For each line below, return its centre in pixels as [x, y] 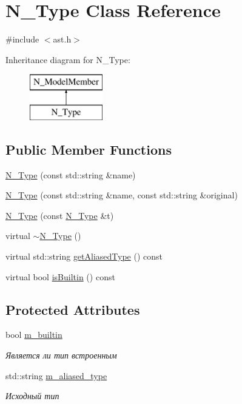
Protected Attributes [73, 309]
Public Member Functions [89, 149]
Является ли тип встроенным [61, 355]
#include [22, 39]
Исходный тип [32, 396]
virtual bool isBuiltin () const [60, 276]
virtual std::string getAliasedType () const [84, 256]
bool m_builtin [34, 335]
